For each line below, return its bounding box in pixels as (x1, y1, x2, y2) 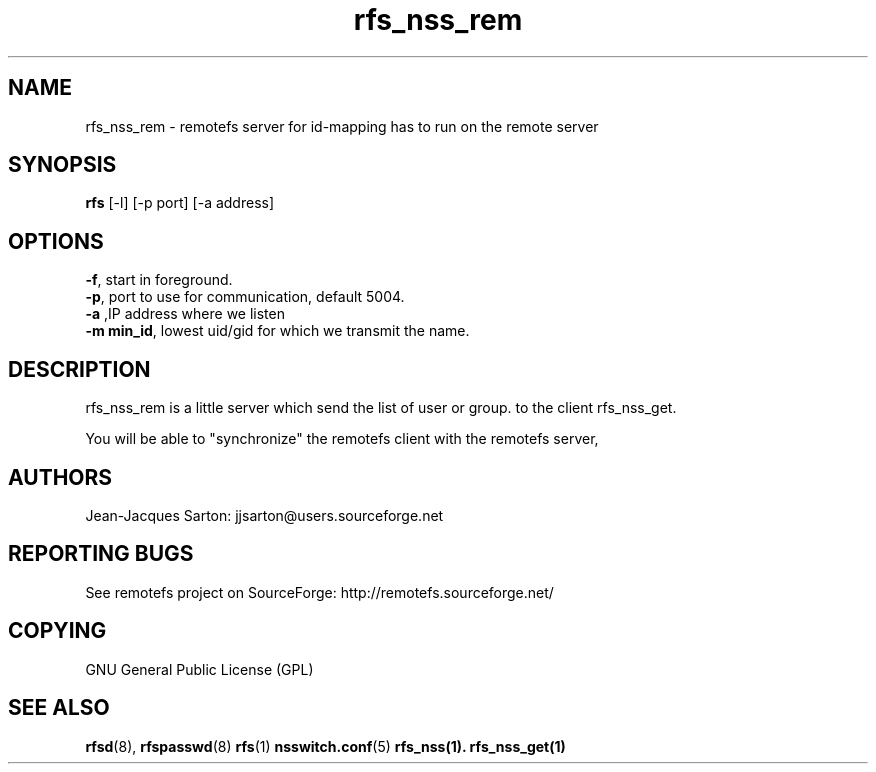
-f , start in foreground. (85, 271, 233, 289)
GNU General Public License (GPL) (85, 660, 314, 678)
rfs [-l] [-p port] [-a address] (85, 194, 275, 212)
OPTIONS (8, 228, 104, 254)
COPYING (8, 618, 107, 644)
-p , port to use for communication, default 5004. (85, 288, 405, 306)
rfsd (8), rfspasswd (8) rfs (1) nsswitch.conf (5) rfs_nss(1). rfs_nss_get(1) (85, 737, 566, 755)
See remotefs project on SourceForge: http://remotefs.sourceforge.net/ (85, 583, 554, 601)
